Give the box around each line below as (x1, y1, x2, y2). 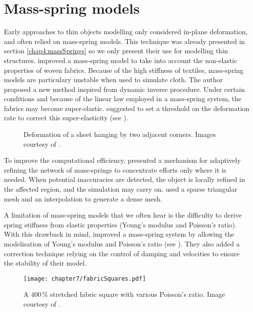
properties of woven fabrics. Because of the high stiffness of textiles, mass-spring (4, 65, 244, 75)
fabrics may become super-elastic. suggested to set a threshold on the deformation (4, 103, 250, 113)
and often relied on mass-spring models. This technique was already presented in (4, 36, 245, 46)
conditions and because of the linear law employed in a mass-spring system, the (4, 93, 242, 104)
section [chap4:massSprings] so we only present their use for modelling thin (4, 45, 228, 56)
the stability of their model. (4, 258, 86, 268)
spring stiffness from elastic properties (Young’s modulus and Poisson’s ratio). (4, 219, 237, 229)
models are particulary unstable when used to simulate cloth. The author (4, 74, 223, 85)
